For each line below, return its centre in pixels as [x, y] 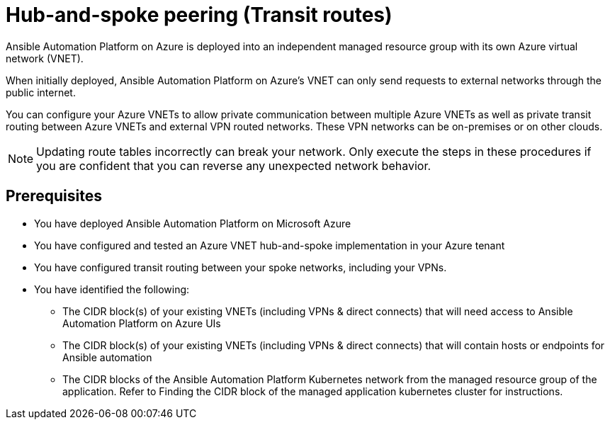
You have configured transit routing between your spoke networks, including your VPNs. [241, 267]
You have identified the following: [112, 289]
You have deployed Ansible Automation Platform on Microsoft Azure [193, 223]
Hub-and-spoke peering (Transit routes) [199, 15]
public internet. [41, 92]
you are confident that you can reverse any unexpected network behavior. [234, 165]
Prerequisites [54, 196]
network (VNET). [45, 58]
